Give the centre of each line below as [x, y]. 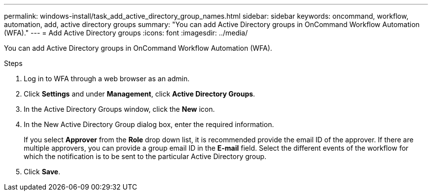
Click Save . [42, 172]
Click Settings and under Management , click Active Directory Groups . [140, 94]
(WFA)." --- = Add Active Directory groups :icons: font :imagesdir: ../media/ [126, 33]
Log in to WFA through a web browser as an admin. [107, 79]
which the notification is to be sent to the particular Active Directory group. [145, 156]
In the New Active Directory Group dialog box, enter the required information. [149, 124]
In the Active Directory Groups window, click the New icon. [119, 109]
